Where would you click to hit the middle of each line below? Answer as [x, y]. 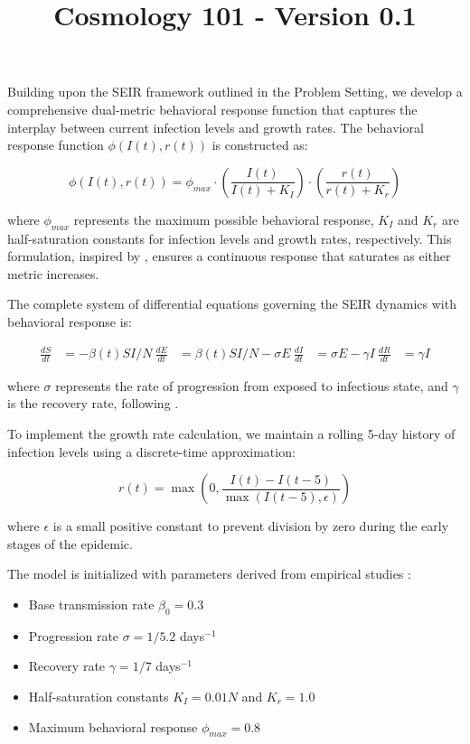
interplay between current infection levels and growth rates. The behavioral [216, 127]
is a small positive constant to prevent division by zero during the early [251, 526]
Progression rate [74, 635]
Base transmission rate [91, 604]
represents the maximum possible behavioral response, [224, 219]
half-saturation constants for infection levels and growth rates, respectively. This [230, 238]
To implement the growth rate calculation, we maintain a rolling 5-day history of [231, 434]
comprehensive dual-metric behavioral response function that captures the [212, 109]
